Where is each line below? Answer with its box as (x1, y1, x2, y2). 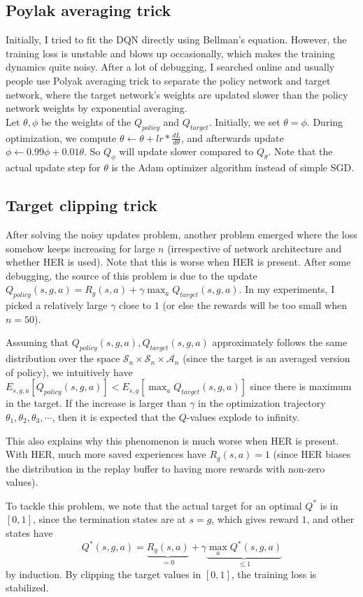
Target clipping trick (6, 194, 158, 216)
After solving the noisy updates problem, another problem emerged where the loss (6, 226, 357, 241)
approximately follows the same (212, 335, 348, 350)
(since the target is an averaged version (183, 351, 350, 366)
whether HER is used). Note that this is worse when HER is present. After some (6, 254, 351, 269)
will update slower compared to (119, 144, 254, 159)
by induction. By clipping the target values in (6, 566, 201, 581)
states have (6, 525, 53, 540)
